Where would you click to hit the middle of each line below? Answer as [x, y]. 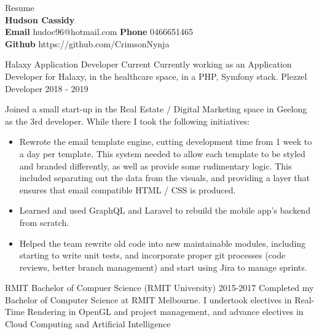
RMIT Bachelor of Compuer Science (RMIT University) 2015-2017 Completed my [159, 288]
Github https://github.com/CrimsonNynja [87, 43]
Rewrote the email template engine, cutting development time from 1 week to [166, 142]
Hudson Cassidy [40, 19]
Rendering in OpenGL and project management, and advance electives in [165, 312]
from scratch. [44, 222]
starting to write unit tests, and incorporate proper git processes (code [152, 255]
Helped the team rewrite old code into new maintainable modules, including [163, 243]
